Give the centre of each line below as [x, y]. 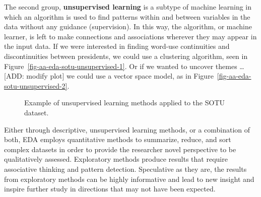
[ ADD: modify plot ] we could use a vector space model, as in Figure [109, 76]
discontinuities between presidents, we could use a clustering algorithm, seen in [126, 56]
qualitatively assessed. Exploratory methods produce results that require [116, 159]
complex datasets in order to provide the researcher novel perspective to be [120, 149]
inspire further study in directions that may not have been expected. [110, 189]
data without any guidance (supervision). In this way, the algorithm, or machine [128, 26]
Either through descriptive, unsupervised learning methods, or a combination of [127, 129]
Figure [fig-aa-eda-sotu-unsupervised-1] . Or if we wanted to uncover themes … [124, 66]
